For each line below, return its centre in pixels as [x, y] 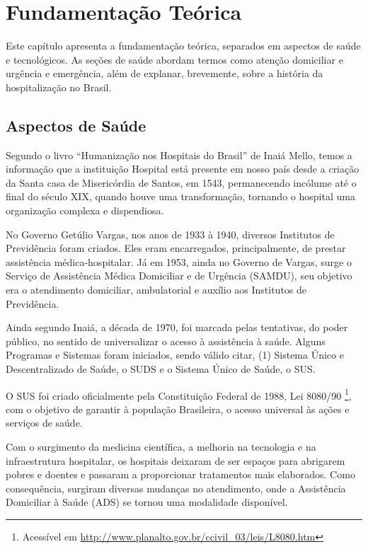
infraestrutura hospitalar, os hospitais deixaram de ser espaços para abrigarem [176, 460]
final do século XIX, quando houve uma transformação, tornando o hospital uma [180, 196]
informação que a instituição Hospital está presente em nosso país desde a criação [183, 169]
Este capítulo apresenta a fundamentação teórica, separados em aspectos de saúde [183, 46]
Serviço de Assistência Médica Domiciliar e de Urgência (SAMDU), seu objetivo [179, 276]
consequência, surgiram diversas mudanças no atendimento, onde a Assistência [176, 488]
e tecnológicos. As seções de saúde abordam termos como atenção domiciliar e [174, 59]
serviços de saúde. [44, 423]
